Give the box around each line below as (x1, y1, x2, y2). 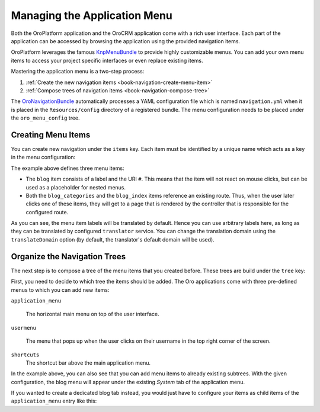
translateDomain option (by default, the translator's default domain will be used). (11, 236, 215, 243)
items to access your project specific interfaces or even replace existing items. (11, 57, 204, 64)
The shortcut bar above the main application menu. (25, 359, 151, 366)
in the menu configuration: (11, 154, 76, 161)
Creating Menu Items (11, 130, 91, 140)
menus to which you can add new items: (11, 286, 110, 293)
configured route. (25, 208, 69, 215)
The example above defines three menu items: (11, 165, 124, 172)
